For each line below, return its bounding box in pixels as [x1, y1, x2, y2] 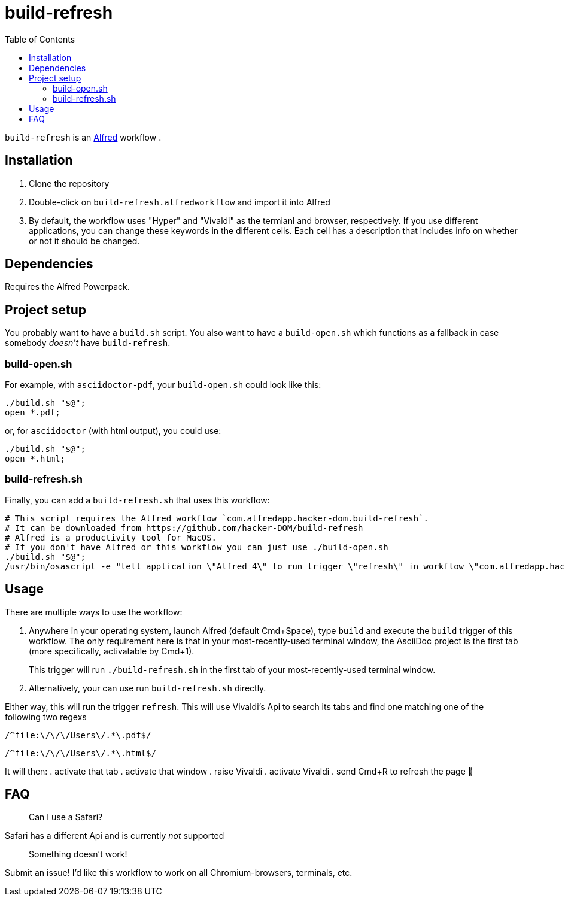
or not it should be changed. [29, 235, 140, 246]
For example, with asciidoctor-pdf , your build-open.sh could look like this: [5, 380, 321, 390]
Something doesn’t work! [29, 849, 127, 860]
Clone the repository [29, 178, 110, 189]
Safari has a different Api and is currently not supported [5, 830, 224, 841]
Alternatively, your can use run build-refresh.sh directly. [29, 682, 266, 693]
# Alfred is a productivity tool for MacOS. [5, 532, 217, 542]
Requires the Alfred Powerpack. [5, 281, 130, 292]
